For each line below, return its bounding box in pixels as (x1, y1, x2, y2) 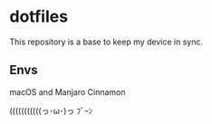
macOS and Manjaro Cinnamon (9, 86, 126, 97)
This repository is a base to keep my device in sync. (9, 36, 204, 47)
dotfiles (9, 6, 69, 27)
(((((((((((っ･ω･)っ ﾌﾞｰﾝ (9, 105, 93, 116)
